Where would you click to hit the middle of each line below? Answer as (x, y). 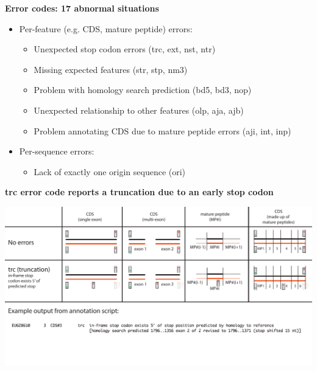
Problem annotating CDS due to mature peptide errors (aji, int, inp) (162, 130)
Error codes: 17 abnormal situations (82, 8)
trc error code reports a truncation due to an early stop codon (139, 192)
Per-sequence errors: (57, 151)
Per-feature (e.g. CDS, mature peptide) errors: (106, 28)
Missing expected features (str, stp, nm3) (111, 69)
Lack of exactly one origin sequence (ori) (110, 171)
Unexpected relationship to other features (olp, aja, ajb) (139, 110)
